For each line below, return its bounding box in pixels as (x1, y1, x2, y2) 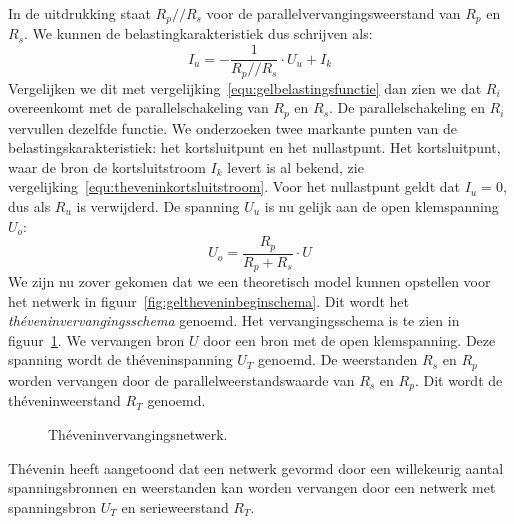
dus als (8, 195, 51, 216)
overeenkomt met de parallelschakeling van (8, 97, 269, 118)
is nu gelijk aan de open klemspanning (264, 195, 499, 216)
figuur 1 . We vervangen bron (8, 329, 185, 350)
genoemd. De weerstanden (258, 349, 418, 370)
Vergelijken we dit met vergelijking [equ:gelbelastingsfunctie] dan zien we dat (8, 77, 482, 98)
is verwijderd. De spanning (76, 195, 240, 216)
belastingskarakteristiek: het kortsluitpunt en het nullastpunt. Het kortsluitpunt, (8, 137, 501, 158)
